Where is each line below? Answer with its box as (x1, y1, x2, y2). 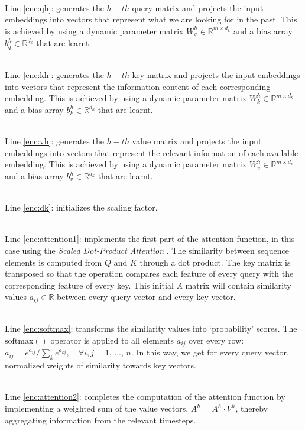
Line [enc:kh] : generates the (5, 69, 104, 81)
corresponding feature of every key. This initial (5, 279, 174, 291)
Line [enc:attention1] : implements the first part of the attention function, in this (5, 232, 295, 245)
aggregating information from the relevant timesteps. (5, 413, 196, 426)
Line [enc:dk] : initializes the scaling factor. (5, 201, 158, 214)
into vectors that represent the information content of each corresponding (5, 80, 271, 92)
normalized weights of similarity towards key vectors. (5, 359, 196, 371)
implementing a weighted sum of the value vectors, (5, 402, 189, 415)
